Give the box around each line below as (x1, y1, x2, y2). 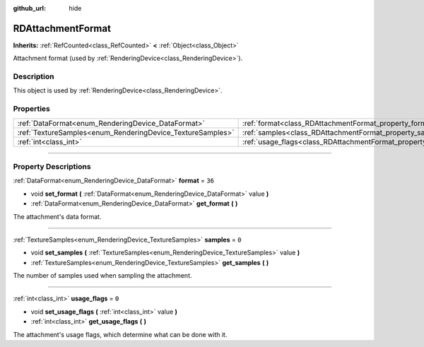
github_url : (13, 4, 46, 12)
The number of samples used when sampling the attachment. (13, 271, 192, 280)
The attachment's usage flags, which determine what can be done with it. (13, 330, 228, 339)
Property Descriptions (13, 161, 91, 171)
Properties (13, 104, 51, 114)
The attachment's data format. (13, 212, 102, 220)
